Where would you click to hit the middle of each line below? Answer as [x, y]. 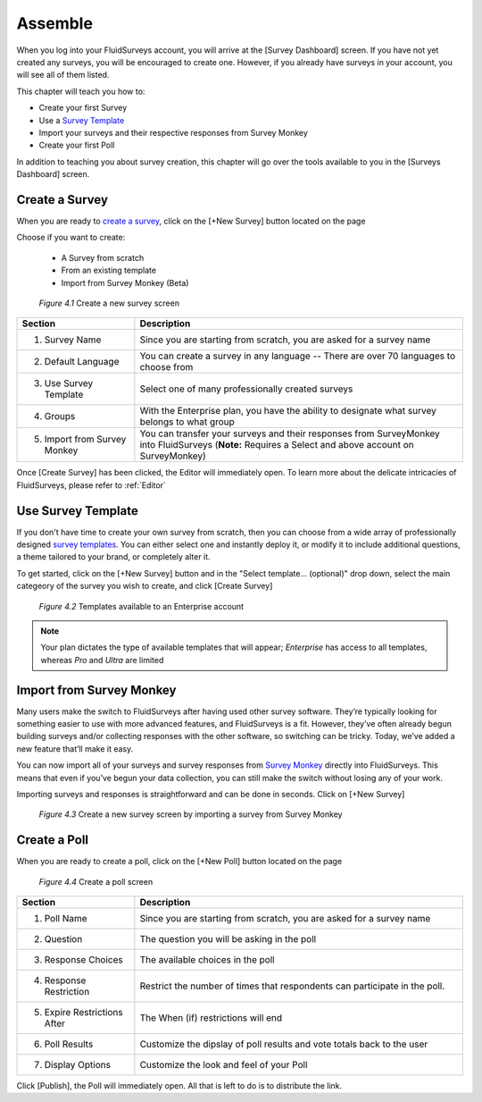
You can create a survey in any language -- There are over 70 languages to [297, 356]
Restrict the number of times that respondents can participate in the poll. [292, 986]
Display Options [78, 1065]
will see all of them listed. [63, 75]
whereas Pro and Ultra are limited [102, 660]
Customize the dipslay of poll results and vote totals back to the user [284, 1044]
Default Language [82, 362]
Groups [60, 416]
